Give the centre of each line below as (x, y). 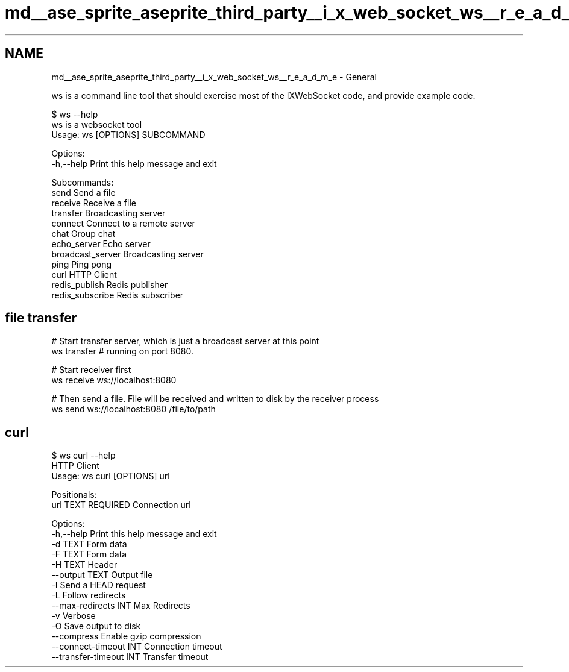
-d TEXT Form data (89, 544)
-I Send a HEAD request (99, 585)
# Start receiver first (91, 370)
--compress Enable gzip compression (126, 636)
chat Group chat (83, 233)
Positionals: (74, 495)
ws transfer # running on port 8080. (123, 351)
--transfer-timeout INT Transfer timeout (130, 657)
